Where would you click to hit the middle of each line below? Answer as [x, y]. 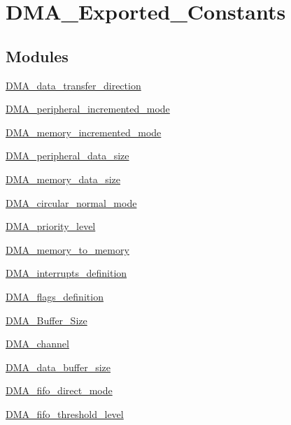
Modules [37, 56]
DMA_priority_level [51, 226]
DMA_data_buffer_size [58, 367]
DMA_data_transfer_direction [73, 85]
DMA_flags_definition [55, 296]
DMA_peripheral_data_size [68, 156]
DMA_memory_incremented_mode [84, 132]
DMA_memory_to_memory [68, 249]
